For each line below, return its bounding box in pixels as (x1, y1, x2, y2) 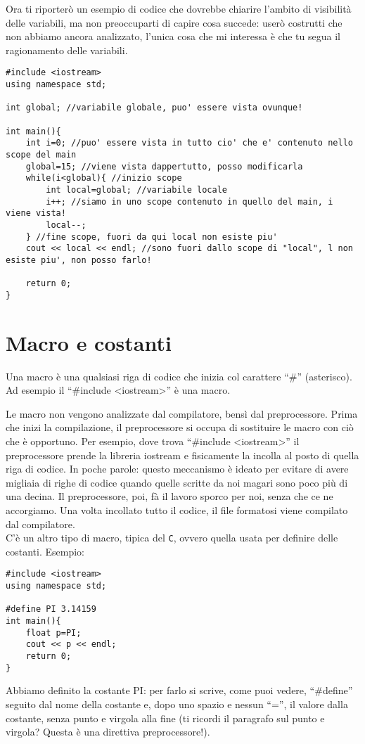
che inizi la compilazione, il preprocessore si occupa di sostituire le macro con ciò (6, 420, 354, 435)
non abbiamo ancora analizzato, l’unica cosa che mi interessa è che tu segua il (6, 29, 340, 44)
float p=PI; (25, 627, 82, 638)
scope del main (6, 149, 77, 160)
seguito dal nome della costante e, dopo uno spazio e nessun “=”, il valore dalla (6, 696, 348, 711)
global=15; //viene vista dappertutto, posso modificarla (25, 161, 303, 172)
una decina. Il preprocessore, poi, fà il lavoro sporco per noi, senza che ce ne (6, 489, 333, 504)
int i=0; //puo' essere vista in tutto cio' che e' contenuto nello (25, 138, 353, 148)
